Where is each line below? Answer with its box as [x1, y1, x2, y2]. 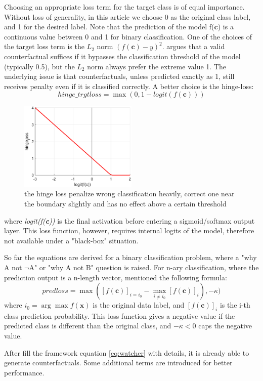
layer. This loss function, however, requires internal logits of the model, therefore [4, 225, 254, 236]
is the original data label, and [93, 300, 185, 310]
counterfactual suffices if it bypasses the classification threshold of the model [4, 51, 241, 61]
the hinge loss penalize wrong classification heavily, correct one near [24, 188, 235, 199]
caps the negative [198, 320, 252, 331]
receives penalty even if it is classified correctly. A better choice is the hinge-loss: [4, 80, 254, 91]
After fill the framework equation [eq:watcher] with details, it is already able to [4, 347, 249, 358]
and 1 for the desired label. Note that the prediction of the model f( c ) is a [4, 21, 234, 32]
